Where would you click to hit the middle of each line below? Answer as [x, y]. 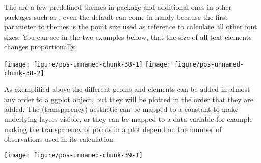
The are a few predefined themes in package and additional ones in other [118, 7]
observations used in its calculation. [60, 139]
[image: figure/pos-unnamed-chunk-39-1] [74, 155]
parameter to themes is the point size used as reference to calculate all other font [131, 27]
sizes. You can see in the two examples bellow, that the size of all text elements [128, 36]
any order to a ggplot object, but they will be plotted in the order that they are [129, 99]
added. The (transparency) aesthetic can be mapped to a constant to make [121, 109]
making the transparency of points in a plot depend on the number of [113, 129]
